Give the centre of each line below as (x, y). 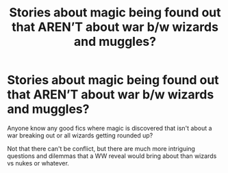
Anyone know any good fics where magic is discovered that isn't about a (110, 128)
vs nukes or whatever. (38, 163)
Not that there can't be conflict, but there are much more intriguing (101, 148)
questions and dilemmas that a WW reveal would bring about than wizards (112, 156)
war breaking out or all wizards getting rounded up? (80, 135)
